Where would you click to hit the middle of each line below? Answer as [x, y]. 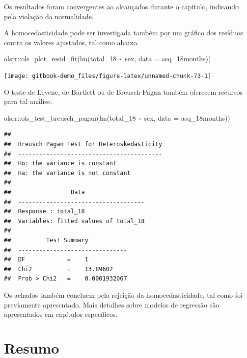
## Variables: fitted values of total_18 [74, 221]
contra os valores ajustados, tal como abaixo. [71, 42]
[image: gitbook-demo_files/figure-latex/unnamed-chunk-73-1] [108, 76]
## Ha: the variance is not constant [67, 173]
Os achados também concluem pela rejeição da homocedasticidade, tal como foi [123, 294]
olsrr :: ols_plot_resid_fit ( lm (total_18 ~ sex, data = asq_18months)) [108, 59]
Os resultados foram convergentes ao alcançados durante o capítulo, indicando [122, 6]
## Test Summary [46, 240]
